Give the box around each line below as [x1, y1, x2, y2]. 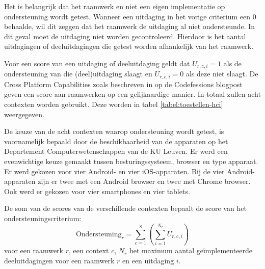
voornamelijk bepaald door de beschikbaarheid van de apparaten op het [4, 136, 228, 146]
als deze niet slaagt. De [185, 68, 258, 79]
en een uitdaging [122, 255, 174, 265]
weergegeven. [4, 109, 44, 119]
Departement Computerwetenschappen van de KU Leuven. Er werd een [4, 146, 228, 156]
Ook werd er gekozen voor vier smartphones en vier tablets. [4, 185, 190, 196]
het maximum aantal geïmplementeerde [129, 245, 253, 256]
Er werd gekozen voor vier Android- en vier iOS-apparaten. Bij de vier [4, 166, 225, 176]
